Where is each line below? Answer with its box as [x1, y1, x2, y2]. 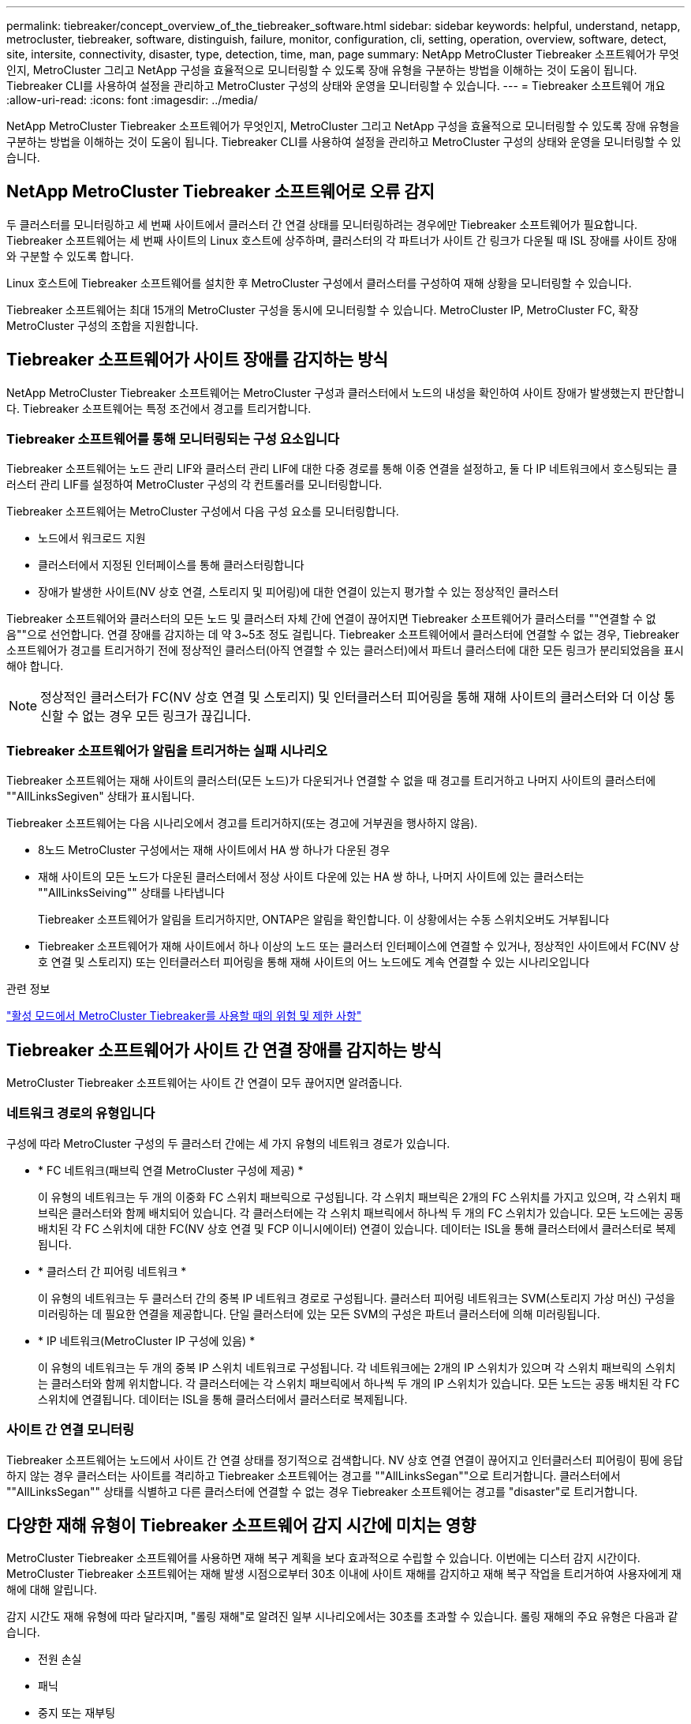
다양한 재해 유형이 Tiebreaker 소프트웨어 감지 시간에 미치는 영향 [6, 1515, 476, 1535]
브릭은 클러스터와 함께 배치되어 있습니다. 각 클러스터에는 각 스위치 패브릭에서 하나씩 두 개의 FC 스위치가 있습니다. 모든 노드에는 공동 [38, 1205, 684, 1220]
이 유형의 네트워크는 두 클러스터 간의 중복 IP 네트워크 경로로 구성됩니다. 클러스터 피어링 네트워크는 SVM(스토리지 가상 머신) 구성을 [38, 1291, 675, 1305]
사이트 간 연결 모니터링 [6, 1422, 135, 1438]
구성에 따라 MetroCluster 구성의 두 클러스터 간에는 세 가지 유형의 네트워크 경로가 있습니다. [6, 1136, 450, 1150]
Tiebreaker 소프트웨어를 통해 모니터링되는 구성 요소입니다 [6, 431, 340, 448]
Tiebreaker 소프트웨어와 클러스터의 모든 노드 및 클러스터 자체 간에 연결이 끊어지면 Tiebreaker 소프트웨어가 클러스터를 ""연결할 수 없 [6, 612, 656, 626]
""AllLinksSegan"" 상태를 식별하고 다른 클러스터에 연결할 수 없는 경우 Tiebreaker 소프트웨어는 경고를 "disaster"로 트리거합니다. [6, 1484, 638, 1498]
